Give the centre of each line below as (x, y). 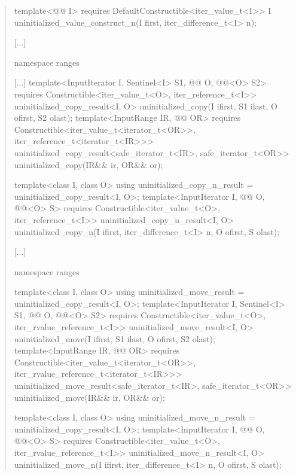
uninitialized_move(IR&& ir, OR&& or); (89, 397)
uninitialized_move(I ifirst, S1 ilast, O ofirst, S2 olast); (115, 338)
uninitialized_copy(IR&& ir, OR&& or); (89, 164)
